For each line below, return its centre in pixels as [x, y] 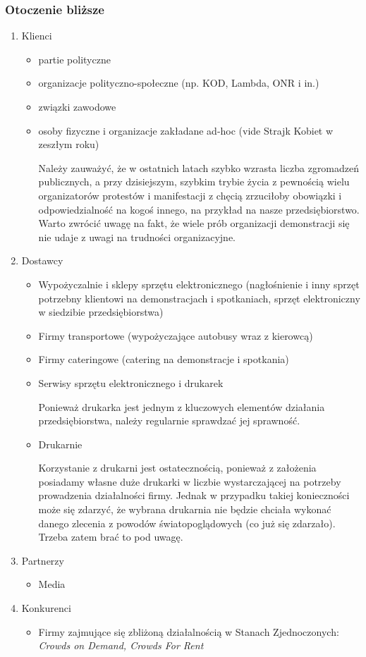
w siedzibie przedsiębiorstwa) [101, 312]
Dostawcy [42, 260]
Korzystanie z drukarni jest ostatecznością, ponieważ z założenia [177, 468]
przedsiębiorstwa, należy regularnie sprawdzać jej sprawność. [169, 420]
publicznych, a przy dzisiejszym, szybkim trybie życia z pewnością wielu [194, 182]
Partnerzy [43, 560]
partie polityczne [74, 59]
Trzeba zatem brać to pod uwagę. [111, 537]
